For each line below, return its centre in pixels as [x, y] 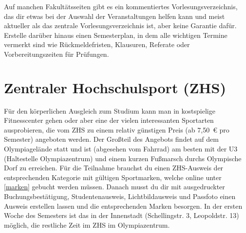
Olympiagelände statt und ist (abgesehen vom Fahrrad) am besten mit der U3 [121, 149]
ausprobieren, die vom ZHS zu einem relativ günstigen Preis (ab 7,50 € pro [117, 129]
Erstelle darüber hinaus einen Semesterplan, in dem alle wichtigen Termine [116, 35]
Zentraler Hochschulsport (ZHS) [115, 87]
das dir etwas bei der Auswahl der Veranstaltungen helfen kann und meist [114, 16]
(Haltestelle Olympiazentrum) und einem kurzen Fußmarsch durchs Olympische [123, 158]
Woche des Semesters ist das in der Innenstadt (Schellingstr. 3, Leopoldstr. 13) [122, 215]
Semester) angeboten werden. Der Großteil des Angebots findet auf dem [111, 139]
